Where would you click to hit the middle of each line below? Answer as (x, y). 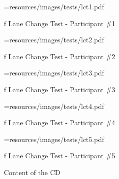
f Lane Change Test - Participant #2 (60, 56)
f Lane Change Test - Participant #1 (60, 23)
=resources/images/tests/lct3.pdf (54, 73)
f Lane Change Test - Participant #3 (60, 89)
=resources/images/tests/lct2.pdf (54, 40)
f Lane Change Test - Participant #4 (60, 123)
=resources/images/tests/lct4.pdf (54, 106)
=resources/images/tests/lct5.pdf (54, 139)
